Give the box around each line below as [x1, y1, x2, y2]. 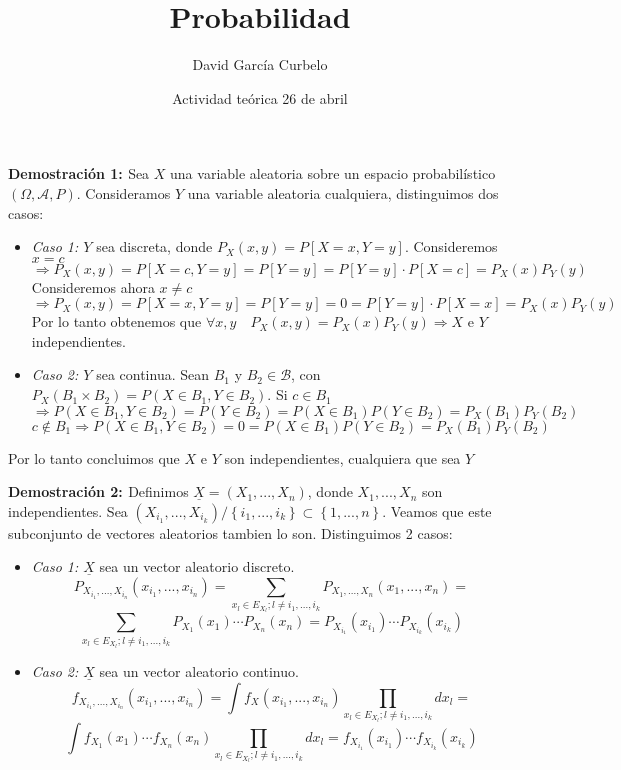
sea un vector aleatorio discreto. [99, 556, 295, 577]
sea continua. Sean [96, 364, 209, 385]
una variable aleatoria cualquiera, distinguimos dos [187, 182, 499, 203]
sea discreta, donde [96, 236, 213, 257]
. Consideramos [76, 182, 171, 203]
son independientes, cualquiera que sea [224, 447, 461, 468]
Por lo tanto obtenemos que [31, 311, 202, 332]
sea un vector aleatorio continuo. [99, 660, 299, 681]
